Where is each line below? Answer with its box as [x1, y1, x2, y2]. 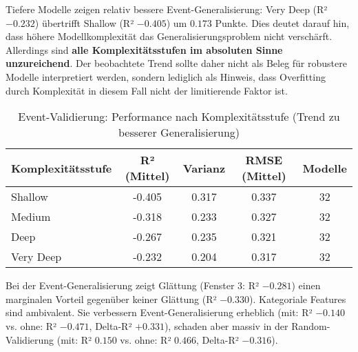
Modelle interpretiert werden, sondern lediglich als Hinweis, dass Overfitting [6, 69, 326, 84]
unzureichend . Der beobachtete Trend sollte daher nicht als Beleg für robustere [6, 56, 347, 70]
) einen [291, 278, 321, 293]
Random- [291, 318, 330, 333]
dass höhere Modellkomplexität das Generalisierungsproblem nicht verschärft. [6, 29, 333, 43]
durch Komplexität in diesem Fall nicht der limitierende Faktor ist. [6, 83, 288, 97]
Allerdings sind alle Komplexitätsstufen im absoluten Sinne [6, 42, 283, 57]
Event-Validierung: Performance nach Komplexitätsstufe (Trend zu [18, 108, 340, 125]
